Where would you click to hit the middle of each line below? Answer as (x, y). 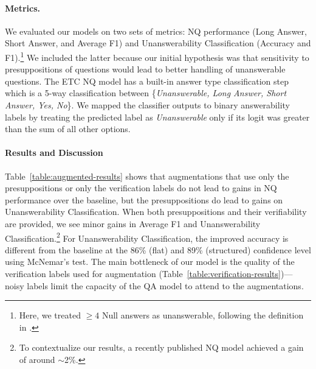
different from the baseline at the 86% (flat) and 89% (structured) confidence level (158, 249)
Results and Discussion (54, 153)
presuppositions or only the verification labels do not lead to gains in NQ (141, 188)
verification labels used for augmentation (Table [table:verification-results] (143, 273)
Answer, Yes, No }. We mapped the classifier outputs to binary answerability (147, 105)
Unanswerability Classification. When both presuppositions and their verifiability (156, 212)
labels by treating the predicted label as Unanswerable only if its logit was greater (157, 117)
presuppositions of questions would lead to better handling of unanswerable (145, 69)
